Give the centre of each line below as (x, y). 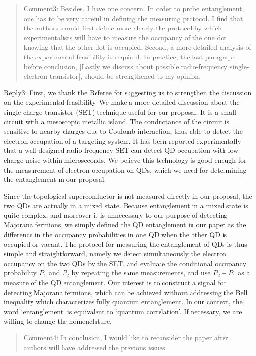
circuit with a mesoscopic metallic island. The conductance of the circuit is (117, 121)
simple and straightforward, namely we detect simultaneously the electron (115, 253)
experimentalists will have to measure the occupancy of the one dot (125, 37)
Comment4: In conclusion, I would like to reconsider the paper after (126, 337)
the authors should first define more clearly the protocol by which (122, 28)
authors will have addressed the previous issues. (95, 347)
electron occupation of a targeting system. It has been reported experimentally (123, 140)
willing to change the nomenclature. (58, 321)
